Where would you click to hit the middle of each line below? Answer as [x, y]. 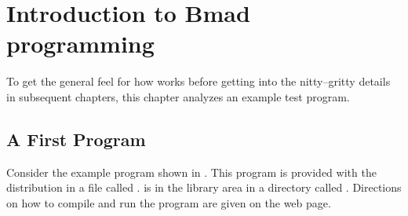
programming [80, 44]
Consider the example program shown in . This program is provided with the [191, 172]
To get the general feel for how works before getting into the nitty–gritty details [199, 81]
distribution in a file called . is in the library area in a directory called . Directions [204, 187]
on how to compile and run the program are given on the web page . [169, 202]
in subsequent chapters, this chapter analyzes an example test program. [178, 96]
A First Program [76, 139]
